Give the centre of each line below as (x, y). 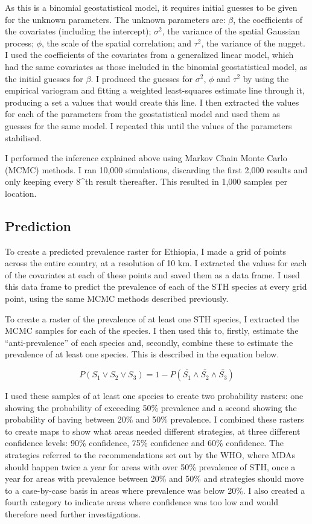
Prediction (38, 225)
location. (21, 193)
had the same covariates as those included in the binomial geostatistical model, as (156, 66)
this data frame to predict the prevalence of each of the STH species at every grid (156, 286)
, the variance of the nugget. (253, 43)
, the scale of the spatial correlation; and (116, 43)
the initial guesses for (44, 78)
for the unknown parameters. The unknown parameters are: (115, 19)
